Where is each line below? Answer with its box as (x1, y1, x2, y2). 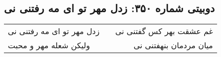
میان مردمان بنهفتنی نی (133, 39, 213, 51)
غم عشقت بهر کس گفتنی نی (115, 25, 213, 37)
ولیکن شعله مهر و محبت (8, 39, 90, 51)
